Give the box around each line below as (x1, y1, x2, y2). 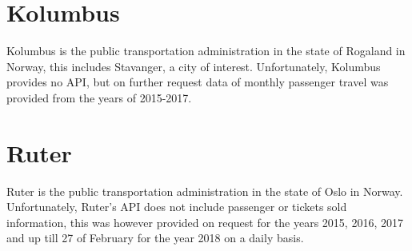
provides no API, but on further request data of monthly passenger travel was (6, 74, 389, 90)
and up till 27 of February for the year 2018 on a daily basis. (6, 229, 304, 246)
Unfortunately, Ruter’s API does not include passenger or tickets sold (6, 198, 347, 215)
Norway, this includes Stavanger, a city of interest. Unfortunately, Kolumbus (6, 58, 381, 74)
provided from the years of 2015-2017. (6, 89, 192, 106)
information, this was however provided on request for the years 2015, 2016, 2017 (6, 213, 403, 230)
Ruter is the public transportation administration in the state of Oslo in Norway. (6, 182, 403, 199)
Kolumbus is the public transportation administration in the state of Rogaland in (6, 42, 406, 59)
